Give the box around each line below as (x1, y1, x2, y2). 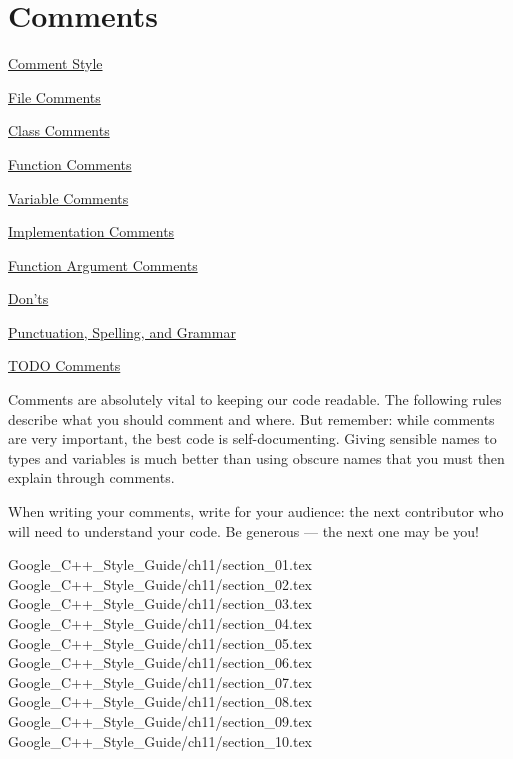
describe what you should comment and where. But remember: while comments (8, 408, 495, 429)
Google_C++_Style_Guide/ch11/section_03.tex (8, 593, 313, 614)
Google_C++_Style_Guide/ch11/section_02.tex (8, 573, 313, 594)
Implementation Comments (8, 221, 175, 242)
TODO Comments (8, 355, 121, 376)
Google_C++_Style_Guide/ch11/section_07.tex (8, 671, 313, 692)
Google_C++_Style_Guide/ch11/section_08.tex (8, 691, 313, 712)
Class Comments (8, 120, 110, 141)
